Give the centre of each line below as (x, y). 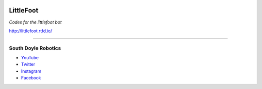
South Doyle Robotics (35, 48)
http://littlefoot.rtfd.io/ (31, 31)
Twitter (28, 64)
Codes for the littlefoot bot (35, 22)
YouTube (30, 58)
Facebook (31, 78)
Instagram (31, 71)
